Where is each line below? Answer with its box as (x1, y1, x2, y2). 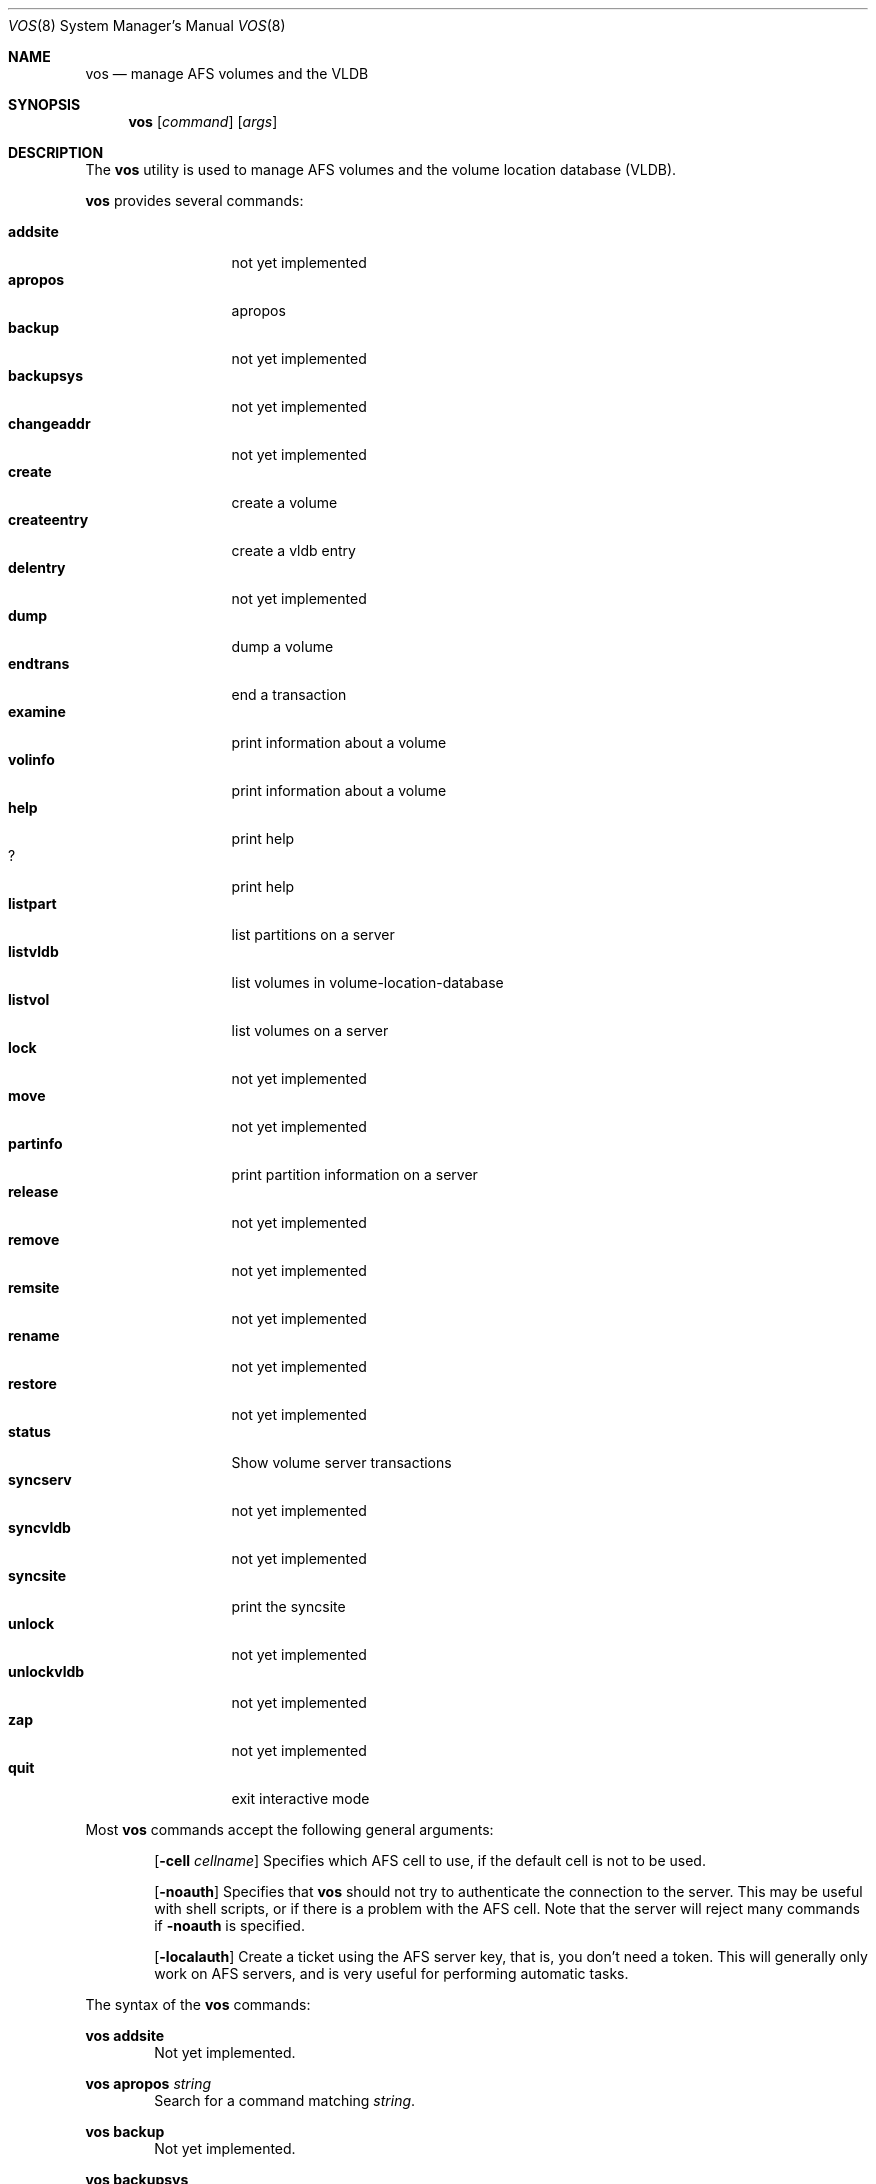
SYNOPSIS (8, 96, 81, 113)
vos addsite (85, 2027, 165, 2044)
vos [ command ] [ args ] (128, 113, 278, 130)
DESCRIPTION (8, 144, 104, 161)
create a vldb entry (231, 542, 356, 559)
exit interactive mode (231, 1790, 370, 1807)
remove (8, 1231, 60, 1248)
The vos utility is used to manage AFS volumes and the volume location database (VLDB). (85, 161, 677, 178)
